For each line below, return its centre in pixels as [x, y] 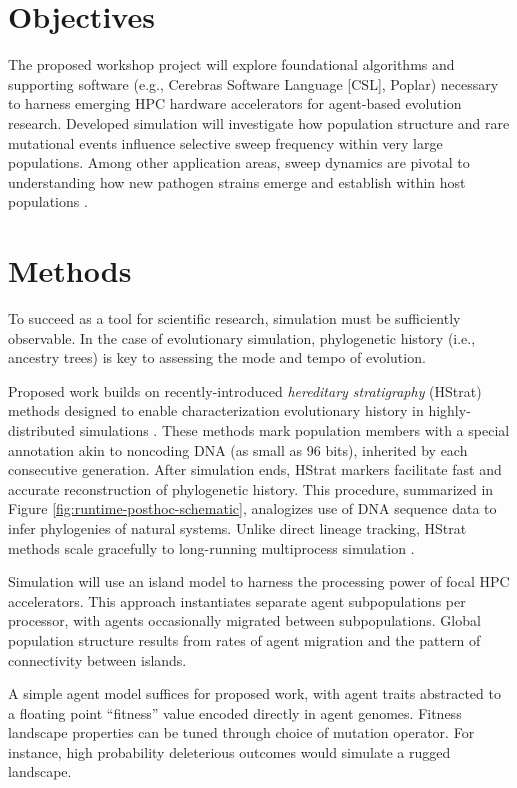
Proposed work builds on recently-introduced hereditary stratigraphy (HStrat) [245, 390]
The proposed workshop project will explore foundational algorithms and [231, 64]
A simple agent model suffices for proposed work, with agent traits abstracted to [254, 693]
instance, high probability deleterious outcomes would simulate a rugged [229, 751]
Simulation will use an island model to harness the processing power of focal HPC [259, 581]
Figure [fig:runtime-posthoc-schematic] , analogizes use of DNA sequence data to [252, 508]
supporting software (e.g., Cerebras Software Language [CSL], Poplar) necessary [253, 83]
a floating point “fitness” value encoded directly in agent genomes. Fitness [235, 712]
